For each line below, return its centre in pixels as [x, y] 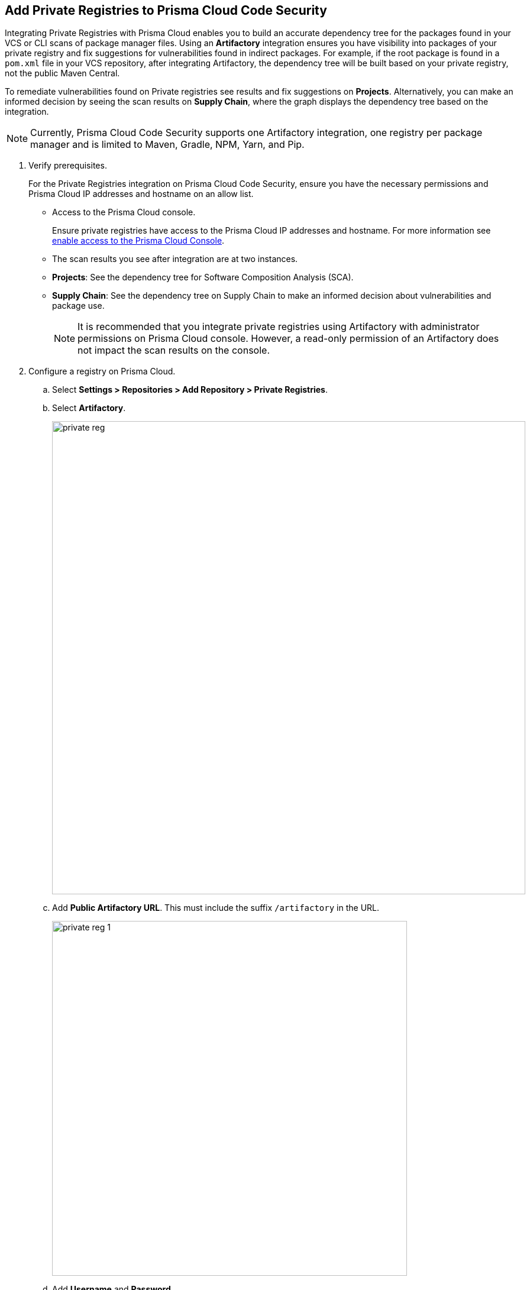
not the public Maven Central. [62, 73]
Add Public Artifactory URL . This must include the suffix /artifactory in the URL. [216, 908]
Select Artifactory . [89, 408]
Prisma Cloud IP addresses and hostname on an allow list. [141, 194]
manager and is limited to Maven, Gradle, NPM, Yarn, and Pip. [167, 145]
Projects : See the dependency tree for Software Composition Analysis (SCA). [203, 277]
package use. [78, 306]
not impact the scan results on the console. [174, 350]
